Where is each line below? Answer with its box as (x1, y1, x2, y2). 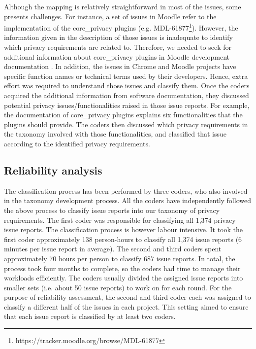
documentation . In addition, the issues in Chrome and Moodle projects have (4, 61, 236, 71)
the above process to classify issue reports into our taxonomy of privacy (4, 205, 220, 215)
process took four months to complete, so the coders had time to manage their (4, 263, 241, 273)
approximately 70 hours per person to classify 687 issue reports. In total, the (4, 253, 235, 263)
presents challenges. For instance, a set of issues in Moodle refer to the (4, 11, 217, 21)
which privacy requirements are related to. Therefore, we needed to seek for (4, 42, 232, 52)
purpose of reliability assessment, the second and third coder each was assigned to (4, 292, 251, 302)
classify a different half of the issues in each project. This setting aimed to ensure (4, 301, 249, 312)
